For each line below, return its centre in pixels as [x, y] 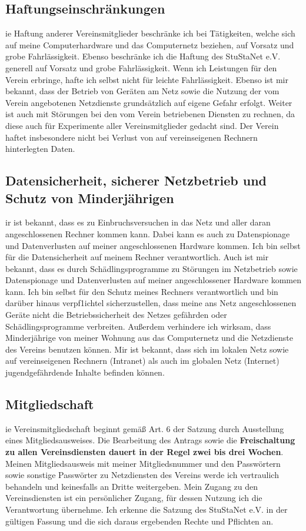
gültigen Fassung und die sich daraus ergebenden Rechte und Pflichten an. [139, 521]
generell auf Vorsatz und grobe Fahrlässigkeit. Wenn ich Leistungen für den [141, 67]
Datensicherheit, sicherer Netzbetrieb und [136, 180]
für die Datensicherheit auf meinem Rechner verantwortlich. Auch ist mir [137, 257]
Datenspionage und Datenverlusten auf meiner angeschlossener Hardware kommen [154, 280]
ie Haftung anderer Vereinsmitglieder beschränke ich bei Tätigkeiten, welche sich [150, 33]
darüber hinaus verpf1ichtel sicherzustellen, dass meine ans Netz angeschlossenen [151, 303]
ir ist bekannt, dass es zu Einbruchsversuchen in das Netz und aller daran [138, 222]
